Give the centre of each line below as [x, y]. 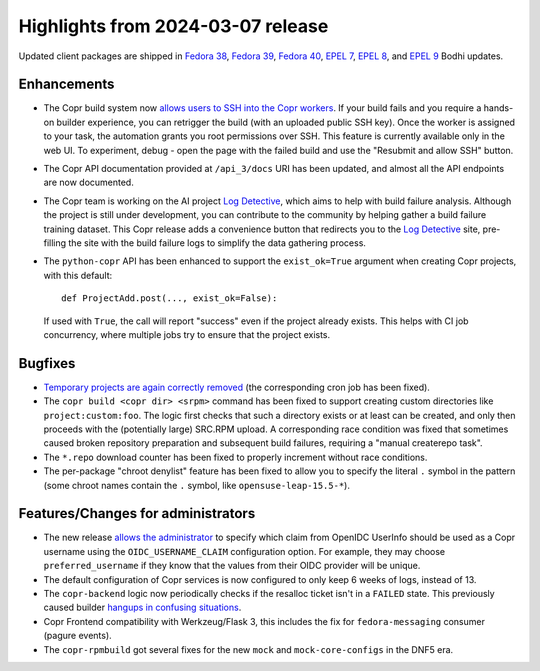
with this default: [78, 275]
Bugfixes [47, 363]
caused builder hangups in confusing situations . [142, 607]
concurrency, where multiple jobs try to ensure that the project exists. [187, 334]
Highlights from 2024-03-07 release [173, 26]
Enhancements [66, 84]
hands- [498, 108]
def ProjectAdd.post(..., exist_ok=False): [169, 298]
